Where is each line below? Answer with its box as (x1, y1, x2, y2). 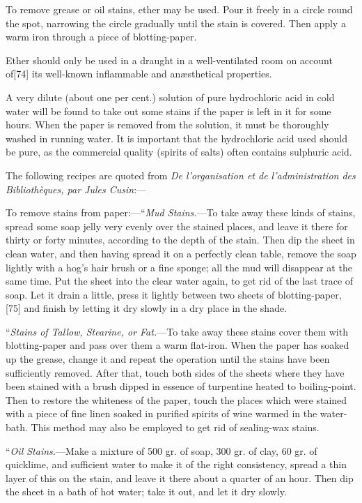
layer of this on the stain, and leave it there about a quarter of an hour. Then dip (6, 470, 354, 485)
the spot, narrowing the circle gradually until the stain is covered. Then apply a (6, 15, 346, 30)
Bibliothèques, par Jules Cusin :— (6, 181, 147, 196)
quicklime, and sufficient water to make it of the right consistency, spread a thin (6, 457, 347, 472)
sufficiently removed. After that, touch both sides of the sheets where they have (6, 365, 345, 380)
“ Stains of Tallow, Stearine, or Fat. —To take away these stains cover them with (6, 324, 348, 338)
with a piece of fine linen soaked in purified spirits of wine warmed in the (6, 406, 317, 421)
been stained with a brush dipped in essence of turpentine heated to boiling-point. (6, 379, 356, 393)
